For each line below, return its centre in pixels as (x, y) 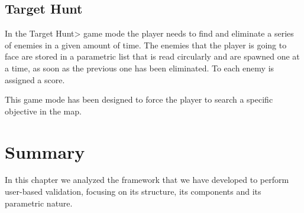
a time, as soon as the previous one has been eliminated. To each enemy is (140, 68)
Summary (45, 151)
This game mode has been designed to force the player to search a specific (139, 99)
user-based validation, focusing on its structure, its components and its (133, 191)
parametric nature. (39, 203)
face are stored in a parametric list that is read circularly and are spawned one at (152, 56)
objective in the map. (43, 111)
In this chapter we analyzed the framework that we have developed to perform (147, 180)
